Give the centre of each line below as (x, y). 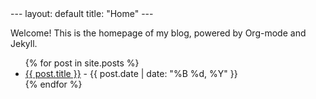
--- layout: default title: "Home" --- (82, 13)
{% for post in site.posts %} (82, 63)
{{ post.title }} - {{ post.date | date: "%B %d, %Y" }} (131, 73)
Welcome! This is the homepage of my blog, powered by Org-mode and (158, 33)
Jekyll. (24, 43)
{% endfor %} (53, 84)
